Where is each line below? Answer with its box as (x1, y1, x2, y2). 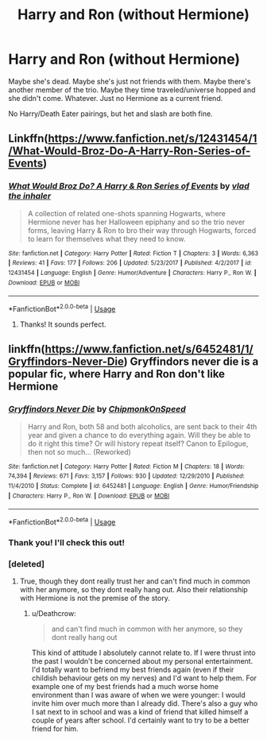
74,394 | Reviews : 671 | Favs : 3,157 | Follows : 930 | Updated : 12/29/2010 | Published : (8, 472, 245, 480)
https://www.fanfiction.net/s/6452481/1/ (44, 343, 253, 356)
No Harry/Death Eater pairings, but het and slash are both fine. (8, 109, 213, 118)
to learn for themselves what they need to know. (27, 234, 186, 243)
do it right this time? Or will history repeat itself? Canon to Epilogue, (27, 439, 249, 448)
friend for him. (31, 724, 79, 734)
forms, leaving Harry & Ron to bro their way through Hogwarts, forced (27, 225, 257, 235)
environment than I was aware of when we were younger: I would (31, 690, 246, 700)
